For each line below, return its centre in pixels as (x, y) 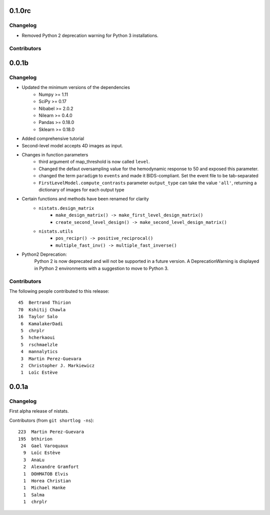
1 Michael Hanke (44, 488)
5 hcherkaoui (38, 338)
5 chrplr (33, 330)
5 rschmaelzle (39, 344)
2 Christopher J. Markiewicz (58, 365)
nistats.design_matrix (66, 208)
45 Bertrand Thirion (44, 303)
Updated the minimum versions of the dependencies (76, 87)
